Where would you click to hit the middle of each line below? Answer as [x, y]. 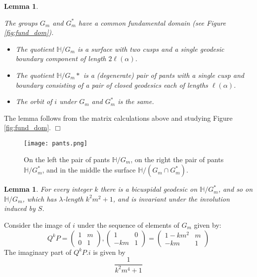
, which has [40, 198]
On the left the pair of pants [67, 159]
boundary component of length [61, 58]
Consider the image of [37, 225]
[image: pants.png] [56, 143]
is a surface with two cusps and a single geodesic [151, 49]
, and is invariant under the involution [171, 198]
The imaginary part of [38, 252]
